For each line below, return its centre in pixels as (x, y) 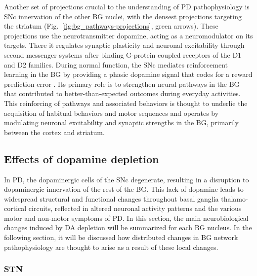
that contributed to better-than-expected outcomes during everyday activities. (122, 93)
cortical (15, 208)
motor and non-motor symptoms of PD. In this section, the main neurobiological (126, 218)
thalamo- (235, 198)
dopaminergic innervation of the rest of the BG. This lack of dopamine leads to (124, 189)
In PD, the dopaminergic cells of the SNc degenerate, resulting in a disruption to (127, 179)
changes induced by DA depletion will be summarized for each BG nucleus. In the (128, 227)
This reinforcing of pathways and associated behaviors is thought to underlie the (126, 103)
